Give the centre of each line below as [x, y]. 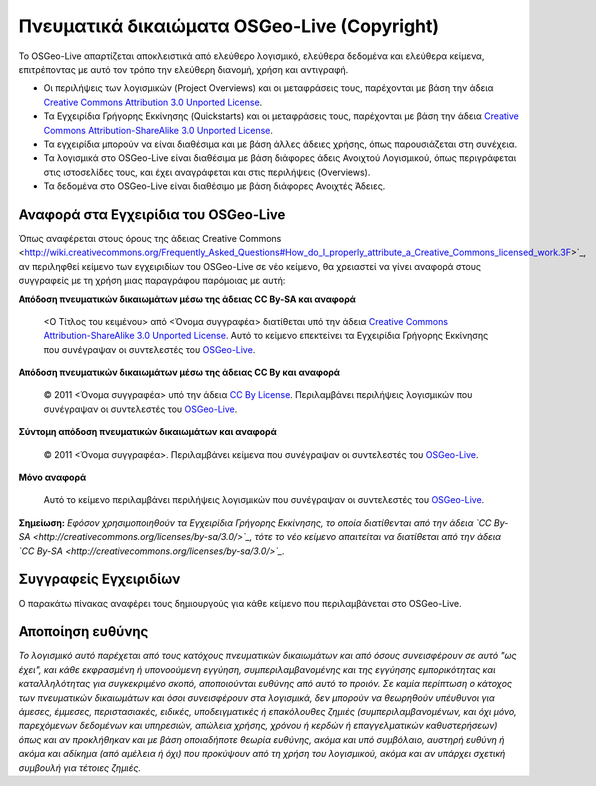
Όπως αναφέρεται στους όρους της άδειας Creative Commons [150, 238]
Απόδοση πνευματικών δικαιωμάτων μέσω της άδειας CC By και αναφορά [179, 372]
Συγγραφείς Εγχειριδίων [99, 579]
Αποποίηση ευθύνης [83, 631]
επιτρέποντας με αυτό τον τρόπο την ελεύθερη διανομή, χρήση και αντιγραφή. [183, 69]
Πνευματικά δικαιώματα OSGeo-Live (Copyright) [229, 26]
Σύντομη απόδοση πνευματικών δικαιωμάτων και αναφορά [147, 432]
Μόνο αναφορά [52, 477]
